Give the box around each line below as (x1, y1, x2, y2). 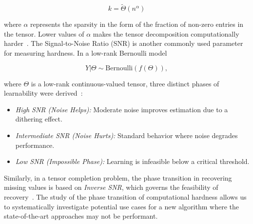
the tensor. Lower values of (4, 28, 84, 39)
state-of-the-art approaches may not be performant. (4, 211, 158, 221)
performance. (15, 140, 55, 150)
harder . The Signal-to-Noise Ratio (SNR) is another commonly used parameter (4, 38, 243, 48)
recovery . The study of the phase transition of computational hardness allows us (4, 191, 247, 202)
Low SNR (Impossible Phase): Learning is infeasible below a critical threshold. (15, 156, 250, 166)
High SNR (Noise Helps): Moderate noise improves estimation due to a (15, 104, 228, 114)
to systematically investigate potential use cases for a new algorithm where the (4, 201, 239, 211)
